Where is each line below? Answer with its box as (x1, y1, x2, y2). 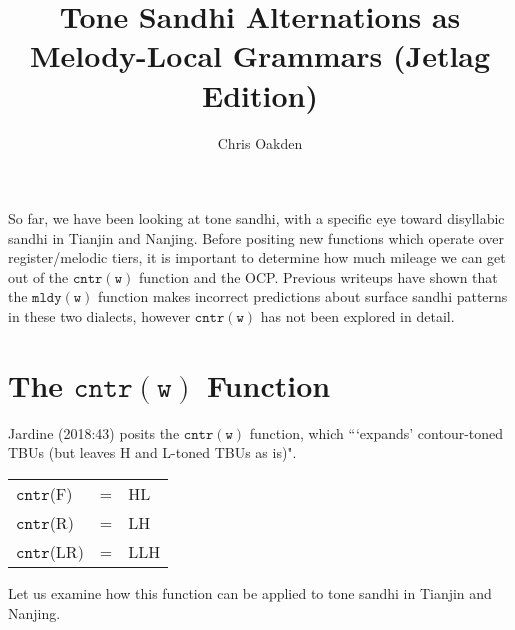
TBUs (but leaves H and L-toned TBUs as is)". (8, 442, 297, 463)
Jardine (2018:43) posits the (8, 422, 180, 443)
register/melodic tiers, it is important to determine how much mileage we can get (8, 247, 506, 268)
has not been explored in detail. (260, 306, 455, 327)
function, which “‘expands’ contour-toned (249, 422, 504, 443)
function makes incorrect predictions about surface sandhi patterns (98, 286, 508, 307)
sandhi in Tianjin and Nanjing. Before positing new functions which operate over (8, 227, 505, 248)
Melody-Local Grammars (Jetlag (29, 35, 491, 76)
